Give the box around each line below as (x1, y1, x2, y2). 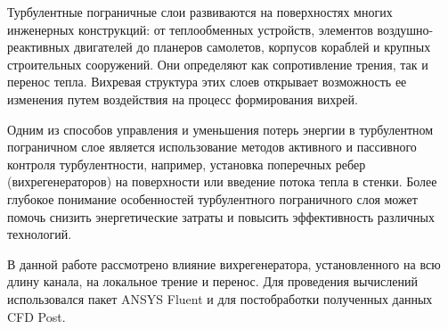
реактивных (7, 37, 70, 56)
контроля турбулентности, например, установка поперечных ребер (7, 154, 366, 173)
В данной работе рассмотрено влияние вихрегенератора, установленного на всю (7, 254, 441, 273)
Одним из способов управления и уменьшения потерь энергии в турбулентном (7, 119, 434, 138)
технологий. (7, 225, 72, 243)
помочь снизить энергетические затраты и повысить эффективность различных (7, 207, 435, 226)
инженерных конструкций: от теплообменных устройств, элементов (7, 20, 373, 38)
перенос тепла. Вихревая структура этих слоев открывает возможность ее (7, 72, 407, 91)
